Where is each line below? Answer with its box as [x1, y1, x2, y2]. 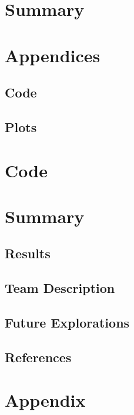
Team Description [5, 279, 115, 297]
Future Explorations [5, 313, 130, 332]
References [5, 347, 72, 366]
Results [5, 244, 51, 262]
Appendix [5, 388, 86, 412]
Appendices [5, 43, 101, 67]
